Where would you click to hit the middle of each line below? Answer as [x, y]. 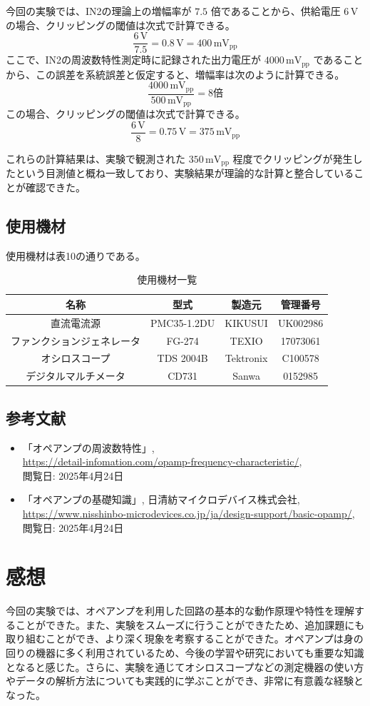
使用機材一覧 [167, 279]
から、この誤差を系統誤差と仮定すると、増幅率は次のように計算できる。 [175, 74]
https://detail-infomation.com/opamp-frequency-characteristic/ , [162, 462]
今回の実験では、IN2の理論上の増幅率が [99, 11]
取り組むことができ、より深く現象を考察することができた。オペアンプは [175, 639]
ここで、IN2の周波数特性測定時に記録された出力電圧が [133, 60]
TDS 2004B [183, 358]
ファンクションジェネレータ [76, 340]
